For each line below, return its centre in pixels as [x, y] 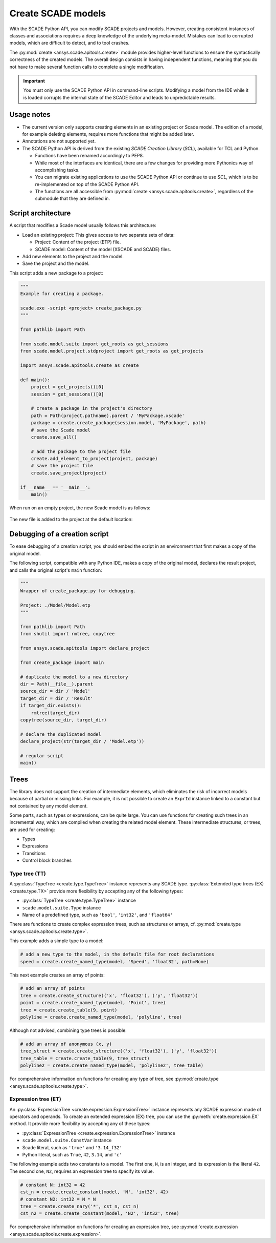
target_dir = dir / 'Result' [57, 698]
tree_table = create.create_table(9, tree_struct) [85, 1058]
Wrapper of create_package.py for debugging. [78, 591]
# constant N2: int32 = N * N [58, 1199]
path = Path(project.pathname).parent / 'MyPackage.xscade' [108, 416]
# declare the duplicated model [61, 734]
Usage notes [30, 115]
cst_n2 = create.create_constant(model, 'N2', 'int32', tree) [100, 1214]
